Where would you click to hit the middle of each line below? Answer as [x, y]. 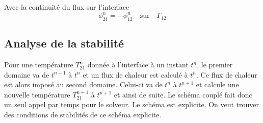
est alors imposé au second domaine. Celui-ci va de [83, 84]
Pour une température [39, 65]
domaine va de [27, 74]
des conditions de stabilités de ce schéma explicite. [83, 115]
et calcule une [217, 84]
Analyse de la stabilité [64, 43]
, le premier [215, 65]
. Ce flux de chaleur [227, 74]
